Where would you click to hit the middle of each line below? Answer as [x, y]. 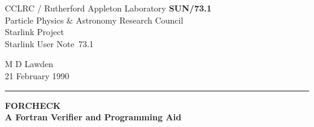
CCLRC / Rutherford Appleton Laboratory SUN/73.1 [108, 8]
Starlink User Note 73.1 [49, 43]
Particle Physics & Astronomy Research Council [94, 20]
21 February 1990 [37, 75]
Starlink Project [34, 32]
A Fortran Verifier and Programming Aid [93, 117]
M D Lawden [29, 64]
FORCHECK [33, 105]
